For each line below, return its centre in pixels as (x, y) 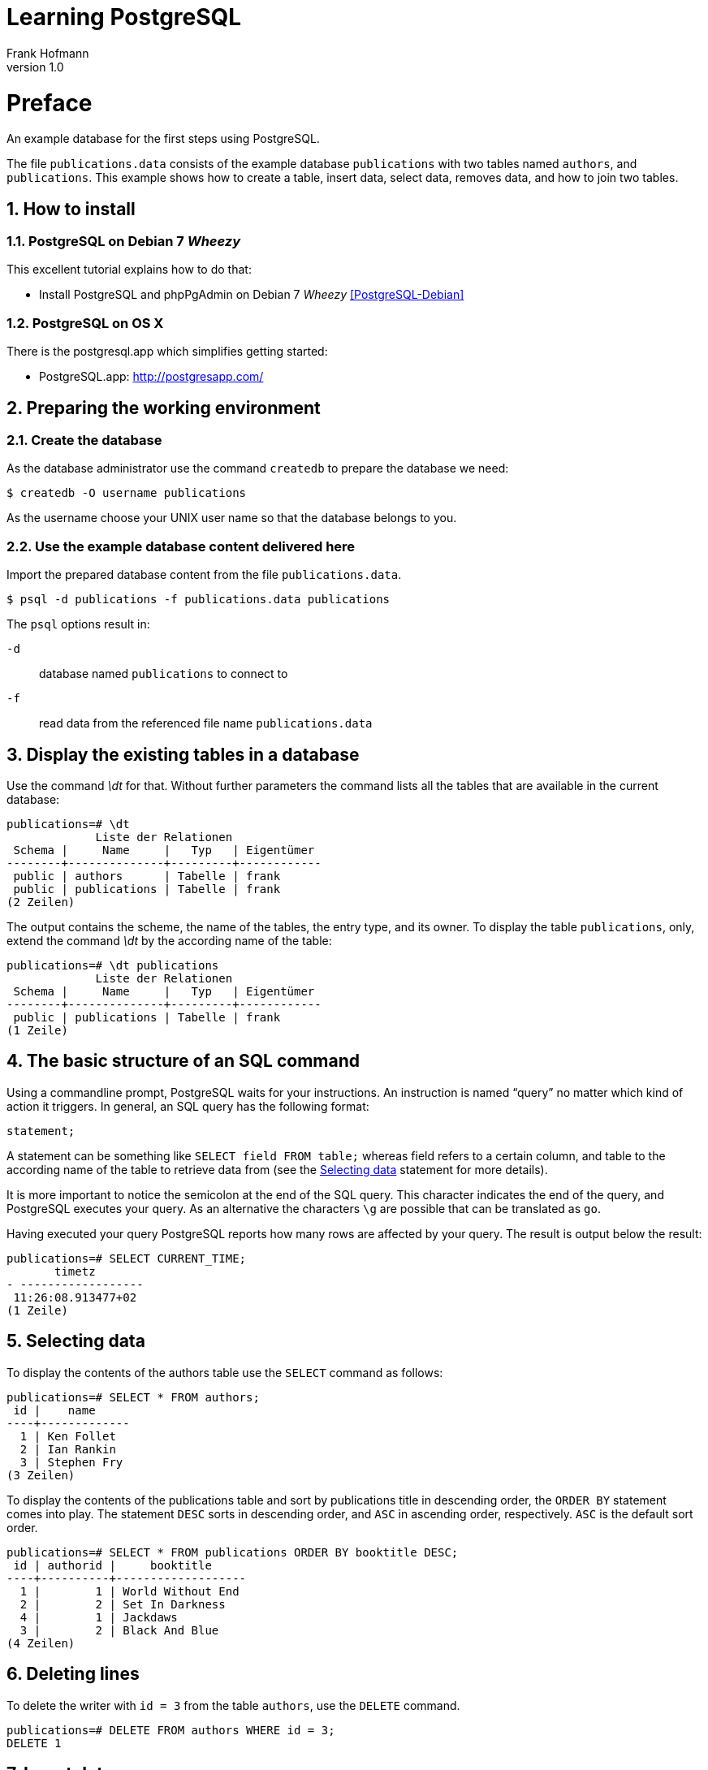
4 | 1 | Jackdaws (99, 1617)
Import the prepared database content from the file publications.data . (204, 575)
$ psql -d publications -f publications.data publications (199, 600)
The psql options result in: (78, 624)
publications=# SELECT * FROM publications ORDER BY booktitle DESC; (233, 1552)
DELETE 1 (34, 1743)
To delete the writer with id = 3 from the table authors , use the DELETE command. (233, 1705)
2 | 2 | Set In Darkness (123, 1604)
